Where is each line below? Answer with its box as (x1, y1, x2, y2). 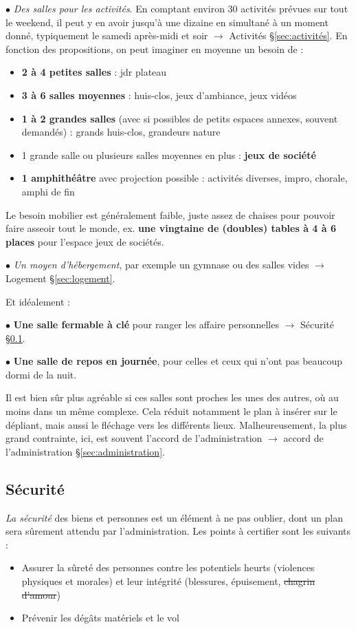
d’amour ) (21, 587, 60, 601)
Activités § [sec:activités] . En (229, 28, 348, 43)
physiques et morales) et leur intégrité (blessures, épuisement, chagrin (21, 574, 315, 588)
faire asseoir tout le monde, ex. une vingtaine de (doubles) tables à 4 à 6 (5, 221, 337, 235)
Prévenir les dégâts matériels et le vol (21, 610, 179, 625)
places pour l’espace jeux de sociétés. (5, 234, 164, 248)
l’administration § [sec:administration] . (5, 444, 165, 458)
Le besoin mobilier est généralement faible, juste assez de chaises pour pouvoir (5, 207, 335, 222)
